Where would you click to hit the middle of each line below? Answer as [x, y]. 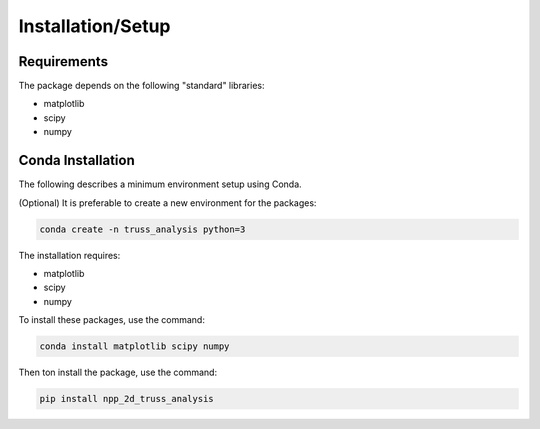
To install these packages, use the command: [111, 320]
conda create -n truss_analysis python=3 [142, 229]
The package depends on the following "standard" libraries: [141, 86]
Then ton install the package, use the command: [118, 372]
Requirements [63, 61]
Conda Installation [76, 160]
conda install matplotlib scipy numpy [134, 346]
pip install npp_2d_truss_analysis [126, 399]
